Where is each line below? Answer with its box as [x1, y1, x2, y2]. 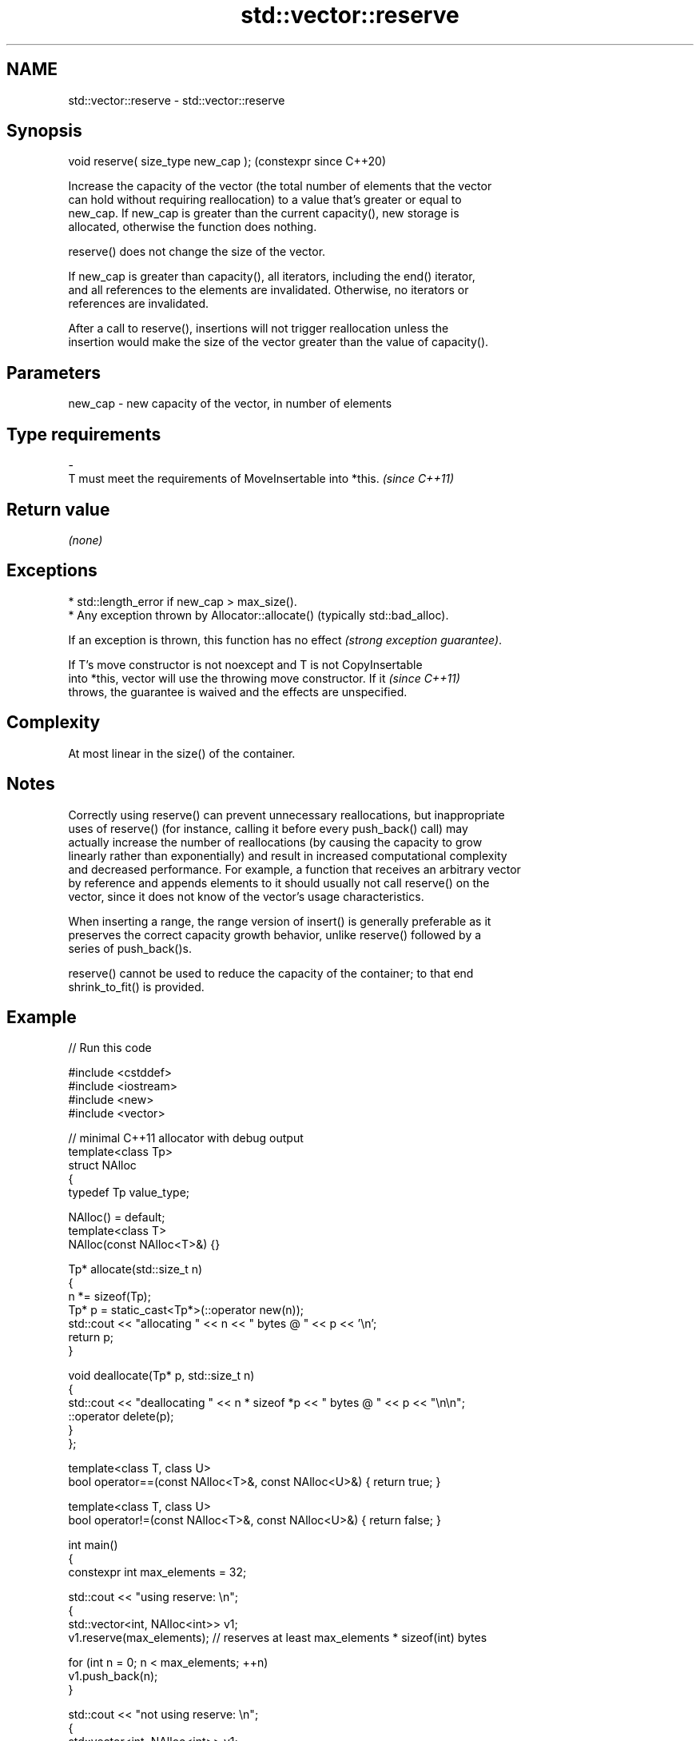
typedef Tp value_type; [68, 1185, 190, 1200]
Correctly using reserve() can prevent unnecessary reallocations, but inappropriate [68, 807, 505, 822]
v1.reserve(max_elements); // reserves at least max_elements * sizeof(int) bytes [68, 1631, 487, 1645]
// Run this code [68, 1041, 152, 1055]
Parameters [6, 362, 101, 383]
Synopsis [6, 121, 82, 141]
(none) [68, 532, 103, 547]
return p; [68, 1330, 113, 1345]
